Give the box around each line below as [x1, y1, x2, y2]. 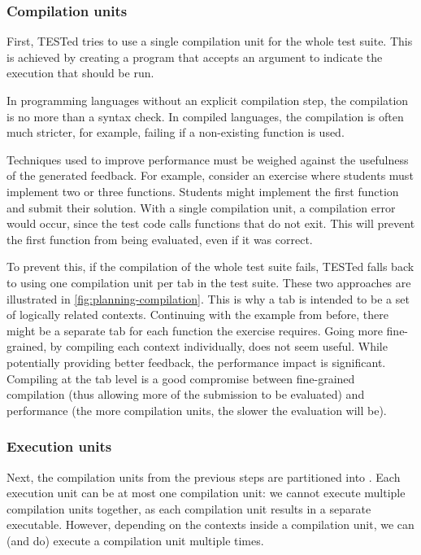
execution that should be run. [7, 64, 154, 81]
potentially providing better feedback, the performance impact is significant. [7, 353, 386, 370]
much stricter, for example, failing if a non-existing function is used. [7, 124, 345, 141]
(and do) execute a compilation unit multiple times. [7, 531, 264, 548]
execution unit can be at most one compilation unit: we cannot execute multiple [7, 484, 406, 501]
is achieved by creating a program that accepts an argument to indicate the [7, 48, 383, 65]
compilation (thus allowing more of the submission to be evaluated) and [7, 386, 365, 403]
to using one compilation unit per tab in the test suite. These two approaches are [7, 273, 411, 291]
